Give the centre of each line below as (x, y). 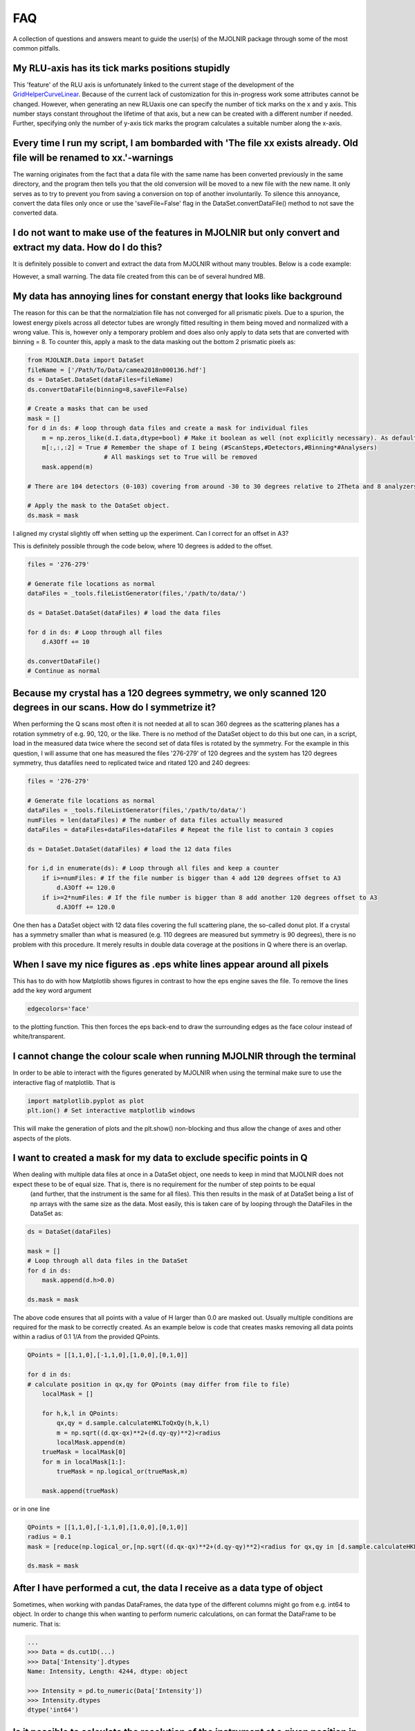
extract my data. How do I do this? (87, 247)
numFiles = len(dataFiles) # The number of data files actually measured (155, 820)
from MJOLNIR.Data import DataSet (86, 360)
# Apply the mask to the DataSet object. (99, 506)
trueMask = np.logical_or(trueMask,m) (122, 1472)
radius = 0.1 (49, 1537)
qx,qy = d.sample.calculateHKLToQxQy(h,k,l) (133, 1423)
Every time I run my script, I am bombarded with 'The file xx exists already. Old (186, 143)
